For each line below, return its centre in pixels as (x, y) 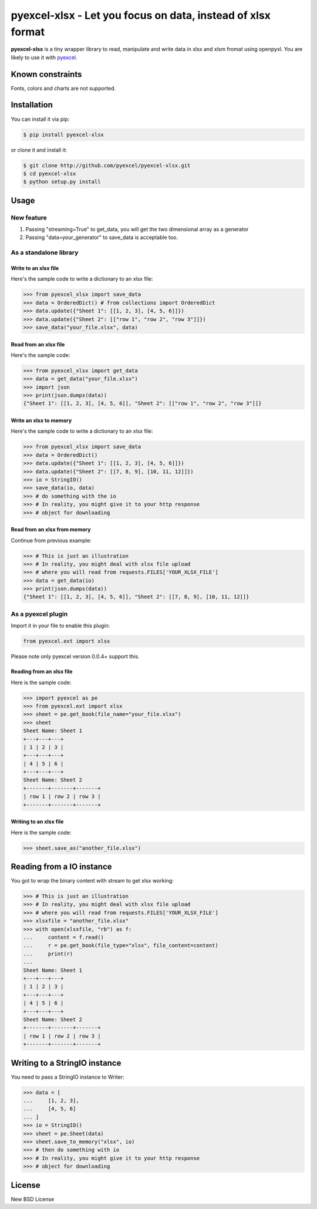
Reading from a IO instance (61, 867)
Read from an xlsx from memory (51, 530)
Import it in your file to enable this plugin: (60, 626)
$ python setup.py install (62, 182)
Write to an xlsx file (35, 268)
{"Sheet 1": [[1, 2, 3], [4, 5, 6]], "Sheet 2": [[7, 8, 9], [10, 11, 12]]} (136, 597)
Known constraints (46, 74)
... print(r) (48, 954)
